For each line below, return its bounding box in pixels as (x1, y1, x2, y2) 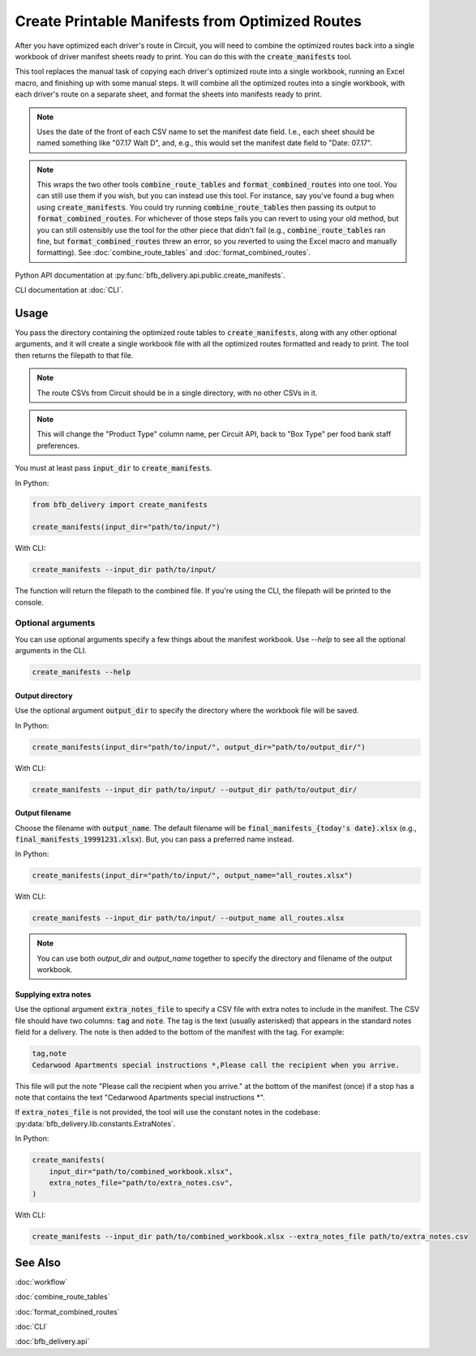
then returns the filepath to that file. (15, 350, 134, 360)
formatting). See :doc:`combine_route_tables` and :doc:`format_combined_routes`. (36, 248, 311, 257)
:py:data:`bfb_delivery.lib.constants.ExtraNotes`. (15, 1118, 176, 1128)
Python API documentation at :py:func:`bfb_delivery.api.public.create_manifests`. (15, 270, 285, 280)
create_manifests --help (32, 668, 131, 677)
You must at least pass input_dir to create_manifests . (15, 463, 212, 473)
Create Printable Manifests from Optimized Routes (15, 12, 362, 30)
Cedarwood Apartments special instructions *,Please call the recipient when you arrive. (32, 1060, 401, 1070)
